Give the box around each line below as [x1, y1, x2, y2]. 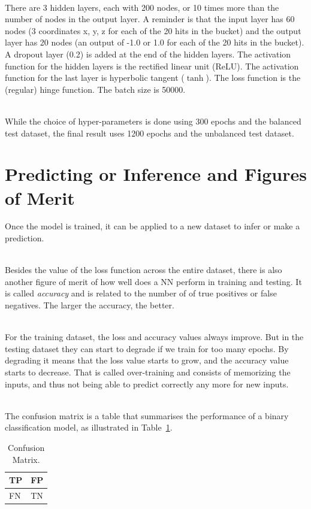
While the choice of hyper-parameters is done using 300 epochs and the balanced [5, 114, 301, 127]
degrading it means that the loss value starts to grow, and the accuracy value [5, 354, 289, 366]
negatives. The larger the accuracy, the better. [5, 299, 174, 311]
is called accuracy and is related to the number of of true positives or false [5, 287, 277, 299]
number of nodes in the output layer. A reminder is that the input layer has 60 [5, 13, 295, 25]
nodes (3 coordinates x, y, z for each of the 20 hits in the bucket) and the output [5, 24, 301, 37]
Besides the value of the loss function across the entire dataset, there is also [5, 263, 282, 276]
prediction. [5, 232, 44, 244]
